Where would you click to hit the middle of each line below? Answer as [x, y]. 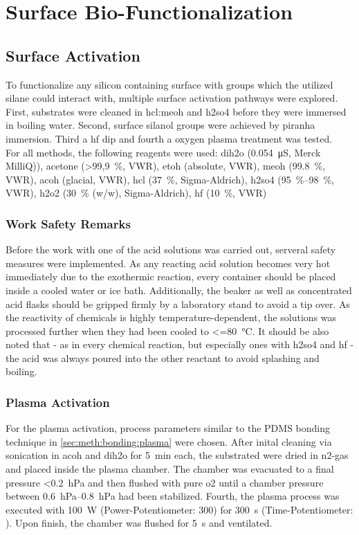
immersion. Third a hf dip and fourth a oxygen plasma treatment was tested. [169, 138]
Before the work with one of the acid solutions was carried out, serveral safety [171, 250]
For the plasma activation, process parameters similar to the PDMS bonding [168, 428]
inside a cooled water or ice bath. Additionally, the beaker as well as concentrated [179, 290]
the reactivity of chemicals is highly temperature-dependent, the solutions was [171, 317]
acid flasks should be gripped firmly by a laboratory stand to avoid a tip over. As [178, 303]
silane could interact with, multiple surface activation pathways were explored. [172, 98]
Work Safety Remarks [68, 223]
